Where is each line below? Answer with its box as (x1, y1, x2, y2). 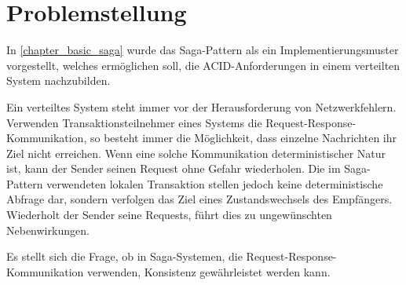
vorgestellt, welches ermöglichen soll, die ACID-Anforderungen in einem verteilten (6, 57, 401, 73)
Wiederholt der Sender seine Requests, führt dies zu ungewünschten (6, 206, 332, 223)
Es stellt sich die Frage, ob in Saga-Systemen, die (6, 248, 243, 265)
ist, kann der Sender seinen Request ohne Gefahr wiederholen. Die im (6, 160, 341, 177)
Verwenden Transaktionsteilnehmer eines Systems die (6, 114, 262, 130)
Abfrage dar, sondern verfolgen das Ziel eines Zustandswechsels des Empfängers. (6, 191, 393, 207)
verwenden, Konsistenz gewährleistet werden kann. (87, 263, 331, 280)
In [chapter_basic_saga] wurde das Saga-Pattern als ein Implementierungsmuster (6, 42, 399, 58)
